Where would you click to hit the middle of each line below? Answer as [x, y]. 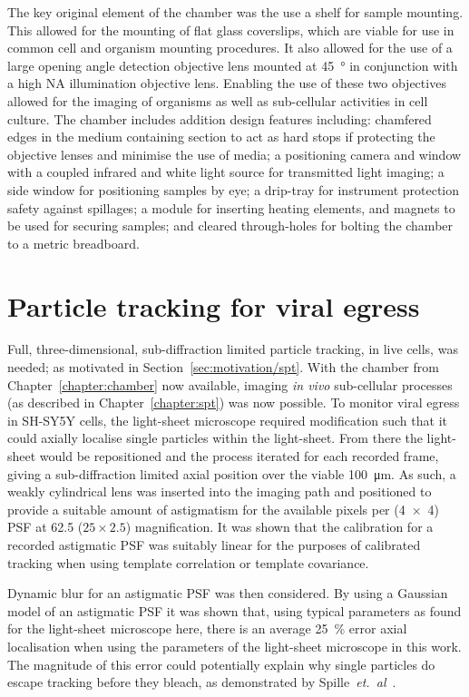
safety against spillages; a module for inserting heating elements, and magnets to [231, 207]
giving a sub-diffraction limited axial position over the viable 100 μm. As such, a [232, 473]
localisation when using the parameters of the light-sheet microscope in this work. [234, 646]
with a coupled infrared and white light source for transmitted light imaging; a [226, 172]
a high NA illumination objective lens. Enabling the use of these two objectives [227, 83]
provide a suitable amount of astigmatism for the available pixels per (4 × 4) [224, 509]
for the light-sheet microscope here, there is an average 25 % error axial [207, 628]
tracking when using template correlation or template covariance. [188, 562]
